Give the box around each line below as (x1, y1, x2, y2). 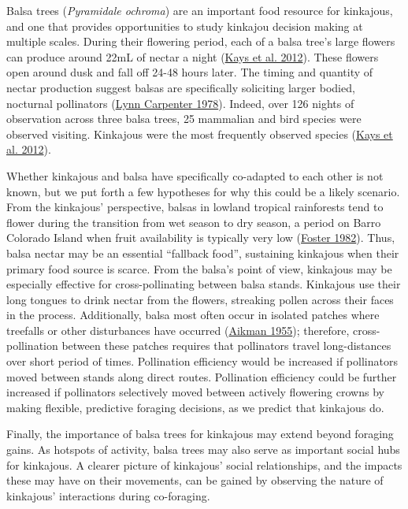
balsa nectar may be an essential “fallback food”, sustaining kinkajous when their (6, 244, 399, 261)
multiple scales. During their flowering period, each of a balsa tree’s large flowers (6, 33, 395, 50)
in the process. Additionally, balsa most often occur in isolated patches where (6, 307, 380, 323)
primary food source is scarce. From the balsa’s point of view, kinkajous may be (6, 260, 392, 277)
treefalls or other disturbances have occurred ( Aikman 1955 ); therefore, (6, 321, 350, 338)
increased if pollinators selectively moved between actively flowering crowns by (6, 384, 384, 400)
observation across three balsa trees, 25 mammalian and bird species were (6, 110, 362, 127)
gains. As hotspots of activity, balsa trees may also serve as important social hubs (6, 441, 400, 458)
